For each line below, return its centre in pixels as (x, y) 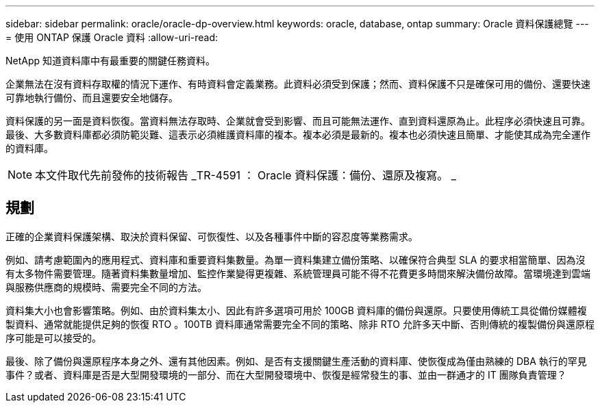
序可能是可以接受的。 (53, 337)
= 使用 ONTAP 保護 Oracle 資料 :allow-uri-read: (112, 37)
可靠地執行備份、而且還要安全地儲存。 (92, 98)
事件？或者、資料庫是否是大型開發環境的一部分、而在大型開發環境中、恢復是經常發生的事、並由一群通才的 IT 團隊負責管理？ (286, 374)
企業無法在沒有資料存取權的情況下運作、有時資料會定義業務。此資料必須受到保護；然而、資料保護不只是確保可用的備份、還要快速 (298, 84)
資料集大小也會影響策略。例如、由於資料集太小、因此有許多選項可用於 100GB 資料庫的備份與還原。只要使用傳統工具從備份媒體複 (296, 310)
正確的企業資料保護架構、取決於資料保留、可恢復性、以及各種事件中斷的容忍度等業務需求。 (212, 236)
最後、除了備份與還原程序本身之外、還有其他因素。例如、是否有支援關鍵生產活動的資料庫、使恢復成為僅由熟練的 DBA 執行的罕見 (296, 361)
